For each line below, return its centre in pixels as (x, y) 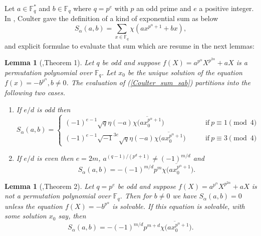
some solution (26, 216)
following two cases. (35, 92)
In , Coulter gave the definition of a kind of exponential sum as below (111, 18)
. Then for (136, 196)
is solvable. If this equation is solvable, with (179, 206)
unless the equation (34, 206)
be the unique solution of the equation (185, 72)
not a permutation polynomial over (58, 196)
